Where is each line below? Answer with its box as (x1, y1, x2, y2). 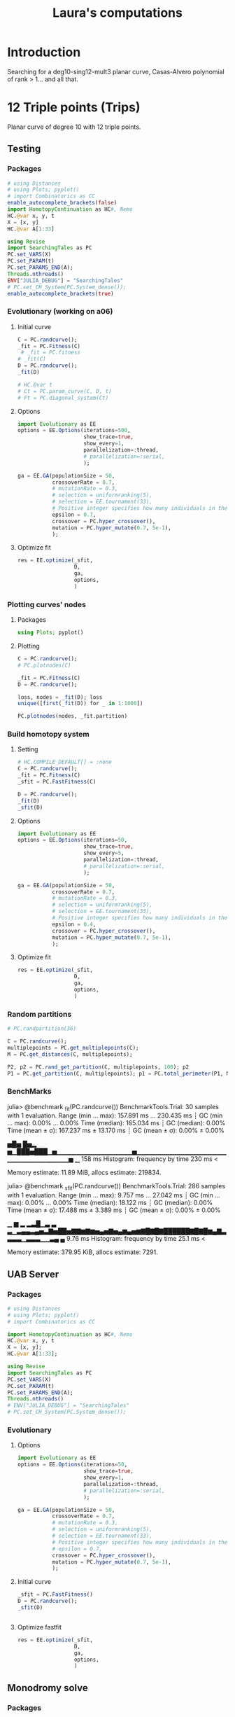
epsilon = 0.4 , (52, 921, 97, 928)
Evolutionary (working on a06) (7, 307, 113, 317)
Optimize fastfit (17, 1622, 62, 1631)
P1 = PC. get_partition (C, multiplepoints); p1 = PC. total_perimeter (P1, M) (7, 1070, 233, 1077)
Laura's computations (52, 5, 183, 21)
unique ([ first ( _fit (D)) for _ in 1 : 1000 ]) (17, 700, 143, 707)
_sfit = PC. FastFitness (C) (17, 779, 97, 786)
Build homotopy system (7, 730, 90, 739)
